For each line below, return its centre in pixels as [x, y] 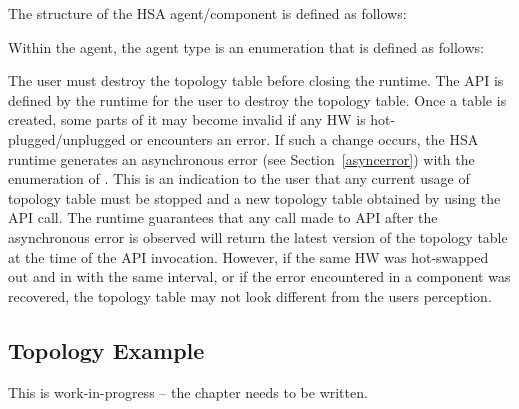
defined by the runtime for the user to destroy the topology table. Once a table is [257, 99]
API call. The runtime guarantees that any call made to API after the [223, 217]
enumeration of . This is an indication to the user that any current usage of [239, 178]
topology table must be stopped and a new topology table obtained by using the [254, 197]
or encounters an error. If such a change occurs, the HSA [304, 138]
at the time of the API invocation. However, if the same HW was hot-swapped [248, 256]
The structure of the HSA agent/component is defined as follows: [207, 13]
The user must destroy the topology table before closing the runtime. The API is [256, 80]
